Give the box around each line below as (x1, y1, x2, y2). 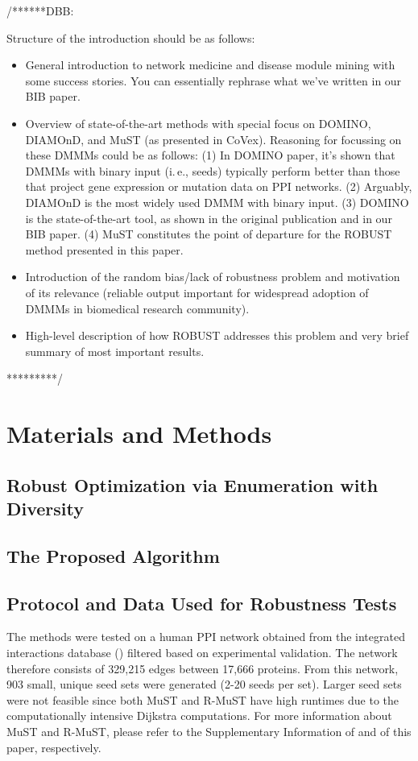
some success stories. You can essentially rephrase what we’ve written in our (25, 72, 402, 89)
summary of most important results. (25, 342, 205, 359)
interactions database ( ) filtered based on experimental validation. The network (6, 644, 398, 660)
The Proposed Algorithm (6, 543, 220, 568)
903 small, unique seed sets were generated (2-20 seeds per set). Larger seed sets (6, 676, 402, 693)
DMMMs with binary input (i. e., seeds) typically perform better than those (25, 162, 400, 179)
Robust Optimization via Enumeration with (6, 472, 379, 497)
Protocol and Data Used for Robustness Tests (6, 590, 397, 615)
